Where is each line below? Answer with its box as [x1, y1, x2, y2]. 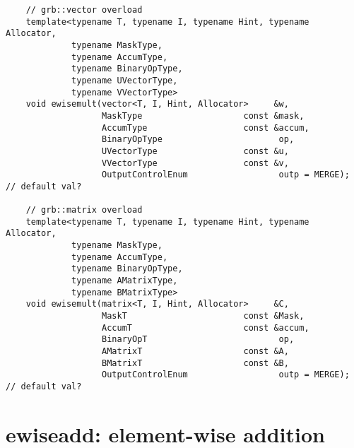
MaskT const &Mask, [102, 311, 305, 322]
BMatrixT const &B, [102, 358, 289, 368]
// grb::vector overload [25, 5, 143, 15]
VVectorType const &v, [102, 158, 289, 168]
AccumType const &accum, [102, 122, 309, 133]
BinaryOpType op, [102, 134, 295, 145]
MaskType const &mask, [102, 110, 305, 121]
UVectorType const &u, [102, 146, 289, 156]
